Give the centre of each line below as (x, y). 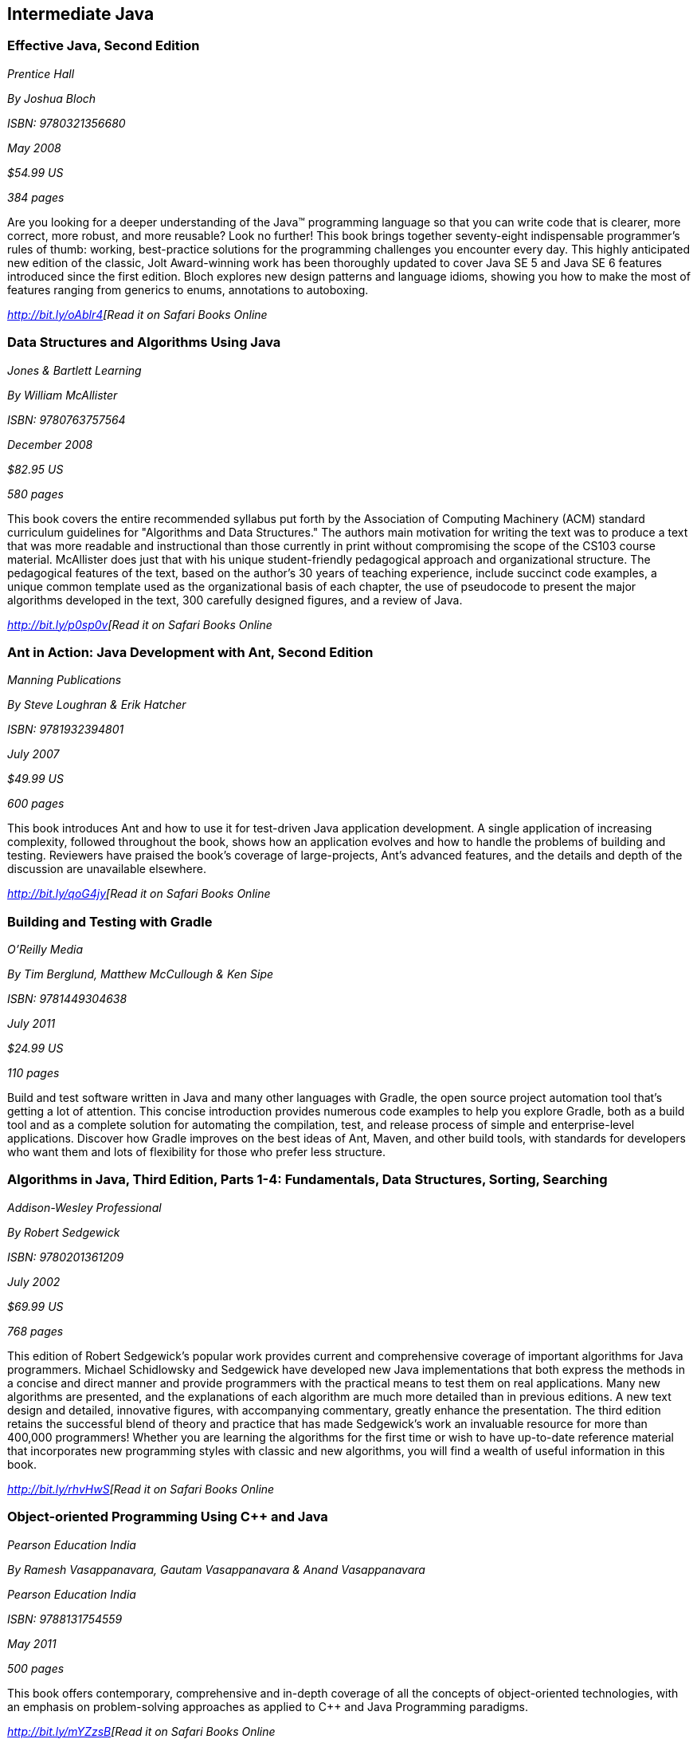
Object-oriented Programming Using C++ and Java (168, 1517)
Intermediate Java (81, 14)
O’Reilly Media (45, 950)
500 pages (36, 1668)
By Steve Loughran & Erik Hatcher (97, 705)
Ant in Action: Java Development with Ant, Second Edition (190, 652)
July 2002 (34, 1281)
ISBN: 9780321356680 (67, 123)
